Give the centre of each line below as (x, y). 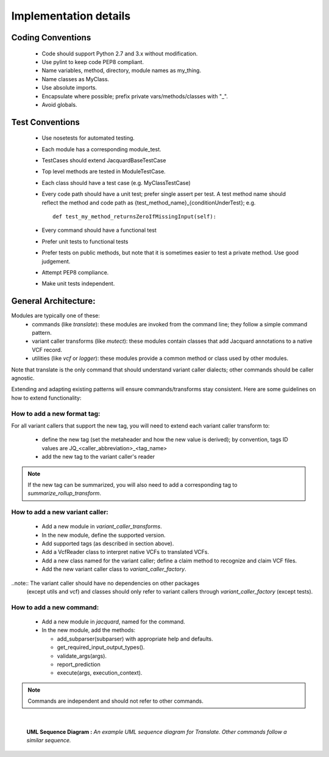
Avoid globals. (59, 104)
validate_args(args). (82, 656)
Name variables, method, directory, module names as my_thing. (121, 71)
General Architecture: (53, 301)
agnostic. (23, 378)
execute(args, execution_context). (100, 673)
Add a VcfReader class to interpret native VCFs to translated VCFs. (126, 552)
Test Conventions (46, 122)
